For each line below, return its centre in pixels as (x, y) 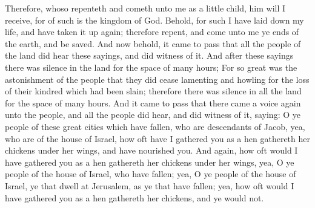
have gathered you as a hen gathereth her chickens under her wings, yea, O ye (150, 162)
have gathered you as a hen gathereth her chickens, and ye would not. (134, 197)
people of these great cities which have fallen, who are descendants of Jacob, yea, (155, 126)
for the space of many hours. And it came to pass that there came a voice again (153, 102)
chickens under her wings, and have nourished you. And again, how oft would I (151, 150)
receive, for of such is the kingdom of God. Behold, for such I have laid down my (154, 20)
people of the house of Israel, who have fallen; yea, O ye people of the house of (151, 174)
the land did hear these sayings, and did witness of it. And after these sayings (149, 55)
